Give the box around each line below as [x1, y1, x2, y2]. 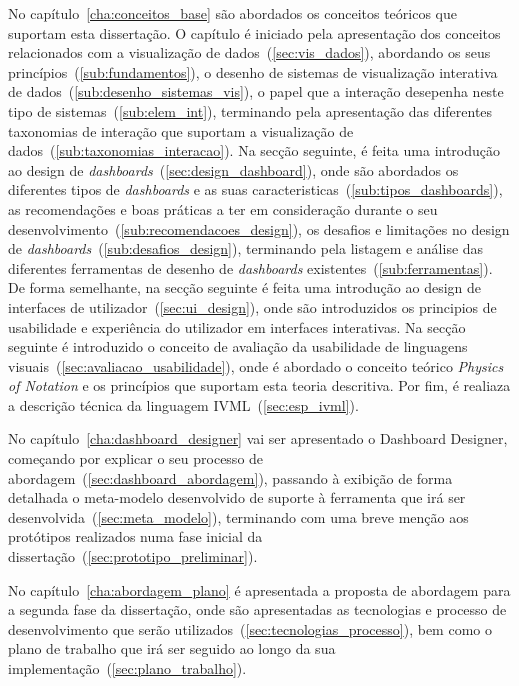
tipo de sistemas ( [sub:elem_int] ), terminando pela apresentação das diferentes [8, 100, 493, 121]
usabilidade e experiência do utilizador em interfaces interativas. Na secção [8, 316, 466, 337]
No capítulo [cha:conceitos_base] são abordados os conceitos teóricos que [8, 3, 457, 23]
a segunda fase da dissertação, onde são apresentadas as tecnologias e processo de [8, 599, 507, 620]
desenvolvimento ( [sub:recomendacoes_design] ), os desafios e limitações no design [8, 218, 510, 239]
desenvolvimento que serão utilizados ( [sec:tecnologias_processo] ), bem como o [8, 618, 492, 639]
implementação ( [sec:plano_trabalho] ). [8, 658, 247, 678]
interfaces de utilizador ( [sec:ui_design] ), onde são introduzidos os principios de [8, 296, 497, 317]
